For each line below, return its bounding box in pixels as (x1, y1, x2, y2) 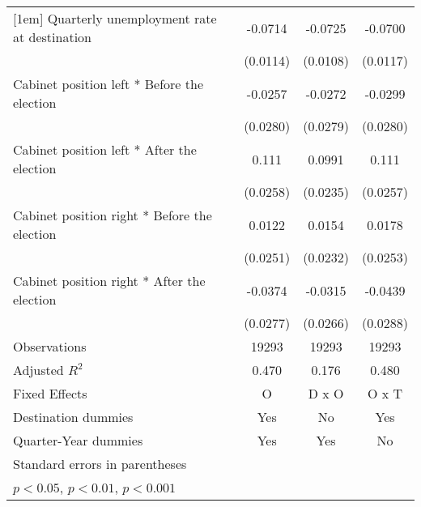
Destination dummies (13, 407, 134, 426)
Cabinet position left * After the (13, 140, 197, 159)
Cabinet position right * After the (13, 271, 206, 290)
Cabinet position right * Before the (13, 206, 212, 224)
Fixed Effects (13, 384, 87, 403)
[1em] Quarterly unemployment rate (13, 9, 217, 28)
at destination (13, 28, 91, 46)
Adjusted (13, 360, 64, 379)
